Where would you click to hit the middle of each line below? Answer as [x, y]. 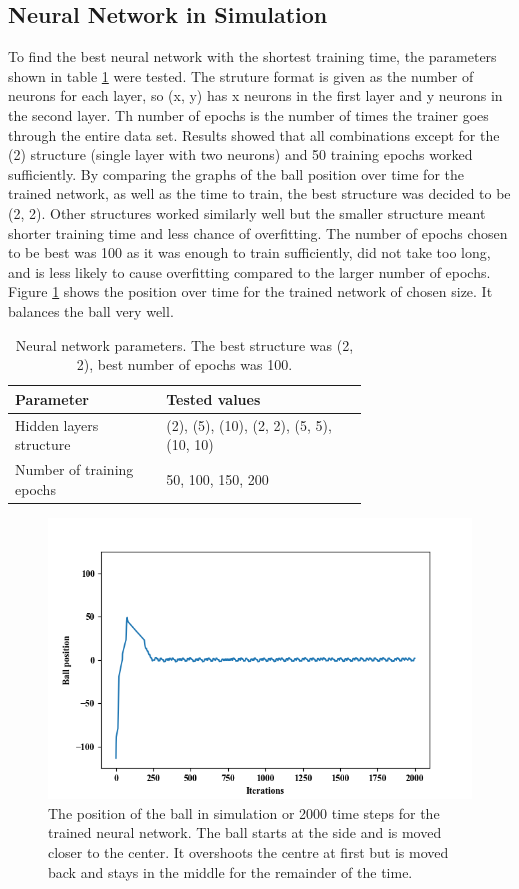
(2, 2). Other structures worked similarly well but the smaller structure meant [247, 212]
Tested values [213, 398]
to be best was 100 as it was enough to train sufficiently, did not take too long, [249, 252]
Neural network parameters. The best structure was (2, [184, 344]
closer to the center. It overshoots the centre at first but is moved [248, 852]
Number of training [74, 468]
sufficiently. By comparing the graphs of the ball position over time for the [236, 173]
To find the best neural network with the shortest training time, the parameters [252, 56]
